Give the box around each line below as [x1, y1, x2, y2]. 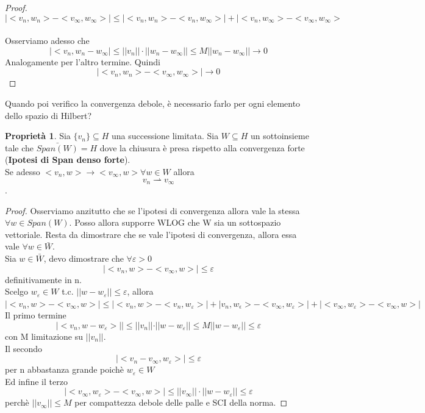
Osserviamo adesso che [5, 34, 90, 47]
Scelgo [5, 285, 29, 298]
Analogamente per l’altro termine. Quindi [5, 55, 160, 68]
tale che [5, 141, 34, 154]
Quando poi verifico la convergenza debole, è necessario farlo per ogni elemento [5, 96, 301, 109]
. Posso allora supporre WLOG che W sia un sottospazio [69, 216, 281, 229]
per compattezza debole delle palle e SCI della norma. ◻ [74, 396, 288, 409]
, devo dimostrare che [43, 251, 124, 264]
